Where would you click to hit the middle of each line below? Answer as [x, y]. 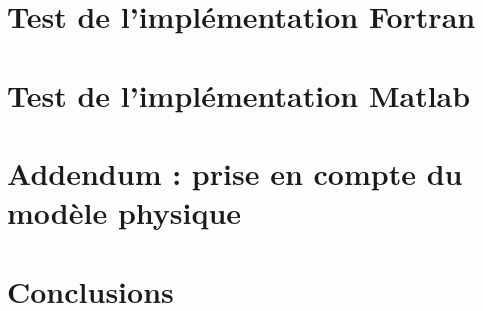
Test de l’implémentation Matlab [239, 94]
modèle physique [124, 212]
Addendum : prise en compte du [235, 172]
